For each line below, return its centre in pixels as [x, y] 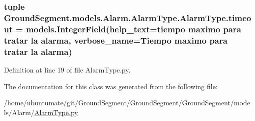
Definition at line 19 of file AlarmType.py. [67, 69]
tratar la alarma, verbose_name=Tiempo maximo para [116, 40]
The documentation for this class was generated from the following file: [111, 86]
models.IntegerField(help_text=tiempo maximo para [133, 29]
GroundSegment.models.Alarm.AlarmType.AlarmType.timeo [128, 17]
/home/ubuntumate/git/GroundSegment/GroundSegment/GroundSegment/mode [127, 103]
